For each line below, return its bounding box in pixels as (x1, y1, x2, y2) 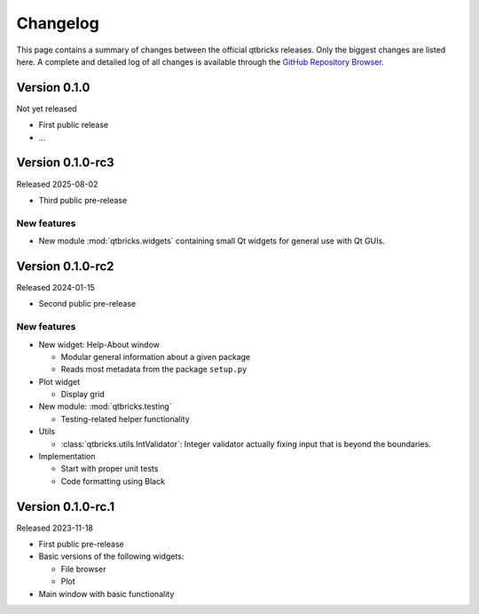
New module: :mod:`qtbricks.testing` (38, 401, 172, 412)
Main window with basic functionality (38, 588, 175, 599)
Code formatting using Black (60, 475, 166, 486)
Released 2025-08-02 (16, 179, 98, 189)
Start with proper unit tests (60, 463, 159, 474)
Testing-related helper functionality (60, 413, 190, 424)
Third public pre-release (38, 195, 128, 205)
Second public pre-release (38, 299, 137, 309)
